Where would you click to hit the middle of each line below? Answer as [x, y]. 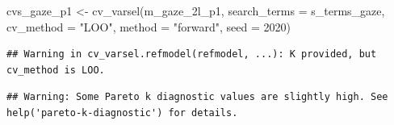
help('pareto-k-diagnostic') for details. [122, 112]
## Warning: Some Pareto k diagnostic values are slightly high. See [197, 97]
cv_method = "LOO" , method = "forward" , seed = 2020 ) [149, 26]
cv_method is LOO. [56, 70]
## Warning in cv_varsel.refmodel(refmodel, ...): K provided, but [192, 54]
